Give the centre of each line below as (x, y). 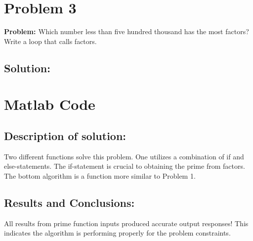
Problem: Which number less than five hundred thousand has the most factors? (126, 31)
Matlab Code (50, 104)
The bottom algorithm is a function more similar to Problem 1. (100, 175)
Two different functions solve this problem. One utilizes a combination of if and (124, 156)
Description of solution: (65, 135)
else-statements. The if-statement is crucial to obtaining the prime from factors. (125, 166)
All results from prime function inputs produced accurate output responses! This (126, 223)
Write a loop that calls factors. (50, 41)
